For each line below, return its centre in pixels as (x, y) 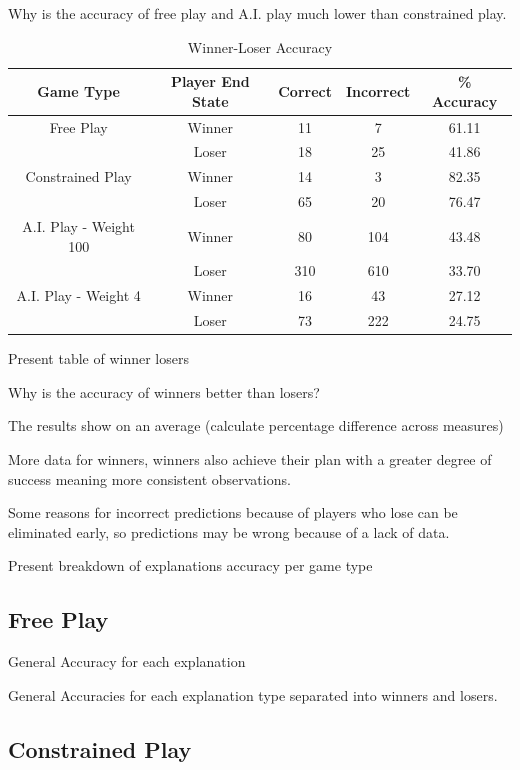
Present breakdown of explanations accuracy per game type (190, 565)
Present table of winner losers (98, 358)
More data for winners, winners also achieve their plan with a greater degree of (250, 459)
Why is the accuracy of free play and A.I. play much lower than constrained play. (257, 13)
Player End (210, 81)
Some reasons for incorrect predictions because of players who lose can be (233, 512)
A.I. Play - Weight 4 (78, 295)
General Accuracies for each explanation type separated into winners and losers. (253, 694)
